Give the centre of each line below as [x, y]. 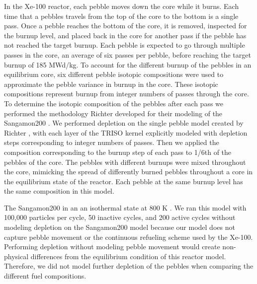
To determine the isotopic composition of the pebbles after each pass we [114, 103]
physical [16, 256]
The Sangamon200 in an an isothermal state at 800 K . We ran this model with [125, 207]
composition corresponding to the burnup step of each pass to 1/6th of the [118, 152]
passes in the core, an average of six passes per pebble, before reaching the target [128, 54]
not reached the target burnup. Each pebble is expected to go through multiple [125, 45]
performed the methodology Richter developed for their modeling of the [113, 113]
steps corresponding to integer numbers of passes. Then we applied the [112, 142]
